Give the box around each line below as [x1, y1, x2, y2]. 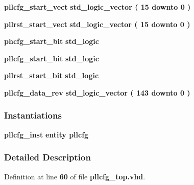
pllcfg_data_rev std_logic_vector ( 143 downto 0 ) [4, 87, 190, 98]
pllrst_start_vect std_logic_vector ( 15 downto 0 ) [4, 18, 190, 29]
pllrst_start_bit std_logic [4, 70, 99, 81]
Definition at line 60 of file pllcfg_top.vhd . [4, 171, 145, 181]
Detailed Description [4, 151, 91, 164]
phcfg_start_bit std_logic [4, 36, 99, 47]
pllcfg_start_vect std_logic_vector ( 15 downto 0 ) [4, 2, 191, 12]
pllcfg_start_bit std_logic [4, 53, 99, 63]
